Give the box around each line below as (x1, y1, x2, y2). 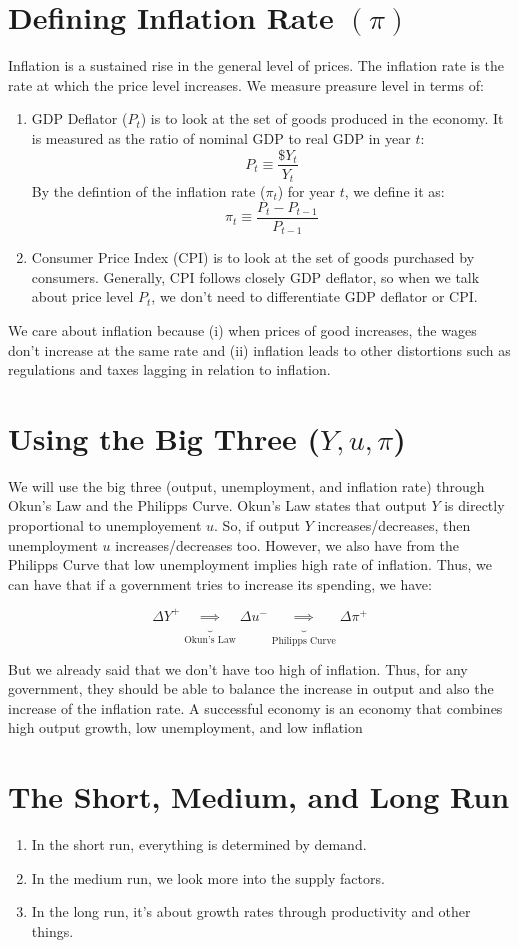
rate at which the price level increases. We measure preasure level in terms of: (8, 74, 484, 95)
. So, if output (214, 515, 301, 535)
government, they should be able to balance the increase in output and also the (8, 678, 494, 699)
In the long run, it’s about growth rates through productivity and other (31, 901, 471, 922)
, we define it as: (344, 181, 445, 202)
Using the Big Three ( (8, 417, 321, 458)
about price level (31, 286, 134, 307)
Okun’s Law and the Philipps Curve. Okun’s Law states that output (8, 495, 427, 516)
